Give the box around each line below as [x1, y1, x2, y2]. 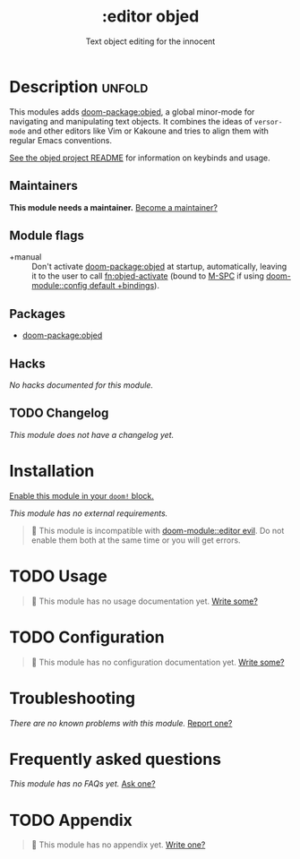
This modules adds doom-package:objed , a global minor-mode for [9, 106, 255, 117]
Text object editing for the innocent [85, 36, 216, 47]
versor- [253, 117, 283, 126]
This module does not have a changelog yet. [9, 429, 175, 440]
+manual [9, 252, 42, 262]
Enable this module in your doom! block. [9, 490, 155, 501]
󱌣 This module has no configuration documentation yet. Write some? [30, 657, 285, 667]
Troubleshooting [9, 688, 136, 709]
